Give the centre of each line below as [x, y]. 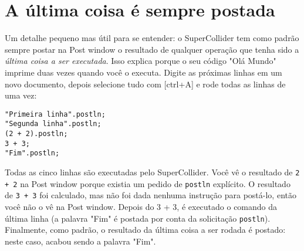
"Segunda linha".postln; [53, 124]
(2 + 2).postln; [36, 134]
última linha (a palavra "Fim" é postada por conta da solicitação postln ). [138, 218]
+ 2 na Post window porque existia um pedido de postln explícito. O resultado [148, 183]
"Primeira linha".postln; [55, 114]
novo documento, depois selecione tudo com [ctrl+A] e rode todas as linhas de [145, 84]
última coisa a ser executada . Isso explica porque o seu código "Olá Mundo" [141, 61]
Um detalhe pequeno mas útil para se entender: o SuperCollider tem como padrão [152, 38]
